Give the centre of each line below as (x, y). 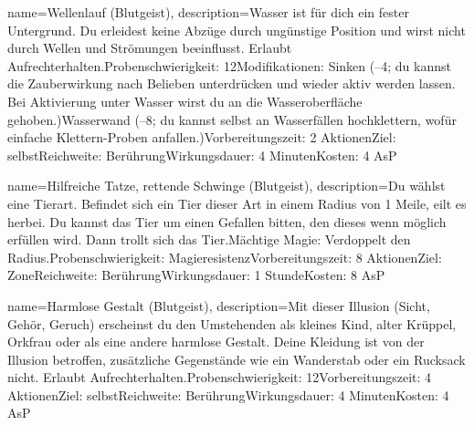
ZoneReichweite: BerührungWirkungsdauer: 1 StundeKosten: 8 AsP (196, 275)
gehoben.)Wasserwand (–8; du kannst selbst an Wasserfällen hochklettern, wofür (232, 119)
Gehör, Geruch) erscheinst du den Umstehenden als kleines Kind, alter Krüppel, (232, 323)
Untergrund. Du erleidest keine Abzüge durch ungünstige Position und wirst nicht (237, 30)
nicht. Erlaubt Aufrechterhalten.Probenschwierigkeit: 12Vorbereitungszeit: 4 (220, 377)
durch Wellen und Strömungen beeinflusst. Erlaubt (150, 48)
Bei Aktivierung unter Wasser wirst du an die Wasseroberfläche (185, 101)
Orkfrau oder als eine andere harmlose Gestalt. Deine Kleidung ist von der (216, 342)
